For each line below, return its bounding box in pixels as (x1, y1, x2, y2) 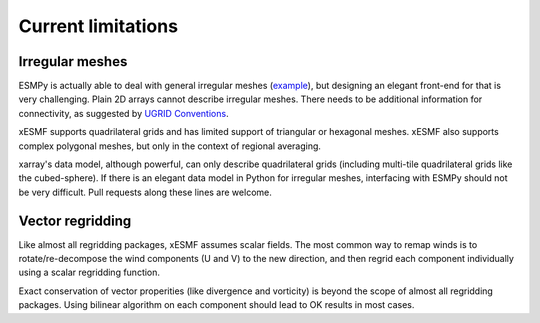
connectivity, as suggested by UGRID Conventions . (18, 107, 229, 119)
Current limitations (18, 15, 179, 37)
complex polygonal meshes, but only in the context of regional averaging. (18, 140, 322, 152)
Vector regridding (18, 212, 132, 229)
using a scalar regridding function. (18, 266, 160, 279)
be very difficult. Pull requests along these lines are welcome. (18, 186, 272, 198)
